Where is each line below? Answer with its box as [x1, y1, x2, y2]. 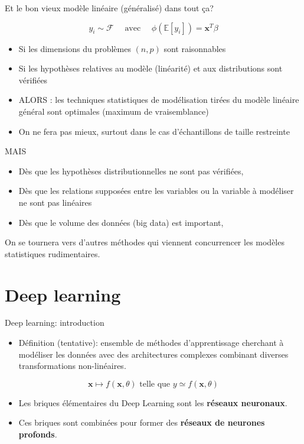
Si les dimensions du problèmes [18, 42, 131, 54]
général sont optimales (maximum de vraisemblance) [18, 105, 209, 117]
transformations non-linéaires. [18, 359, 126, 372]
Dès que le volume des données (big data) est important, [18, 216, 224, 228]
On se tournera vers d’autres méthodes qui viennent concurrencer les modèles [5, 236, 285, 248]
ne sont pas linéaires [18, 196, 92, 208]
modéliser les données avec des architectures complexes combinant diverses [18, 348, 289, 360]
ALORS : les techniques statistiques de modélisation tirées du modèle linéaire [18, 93, 299, 106]
